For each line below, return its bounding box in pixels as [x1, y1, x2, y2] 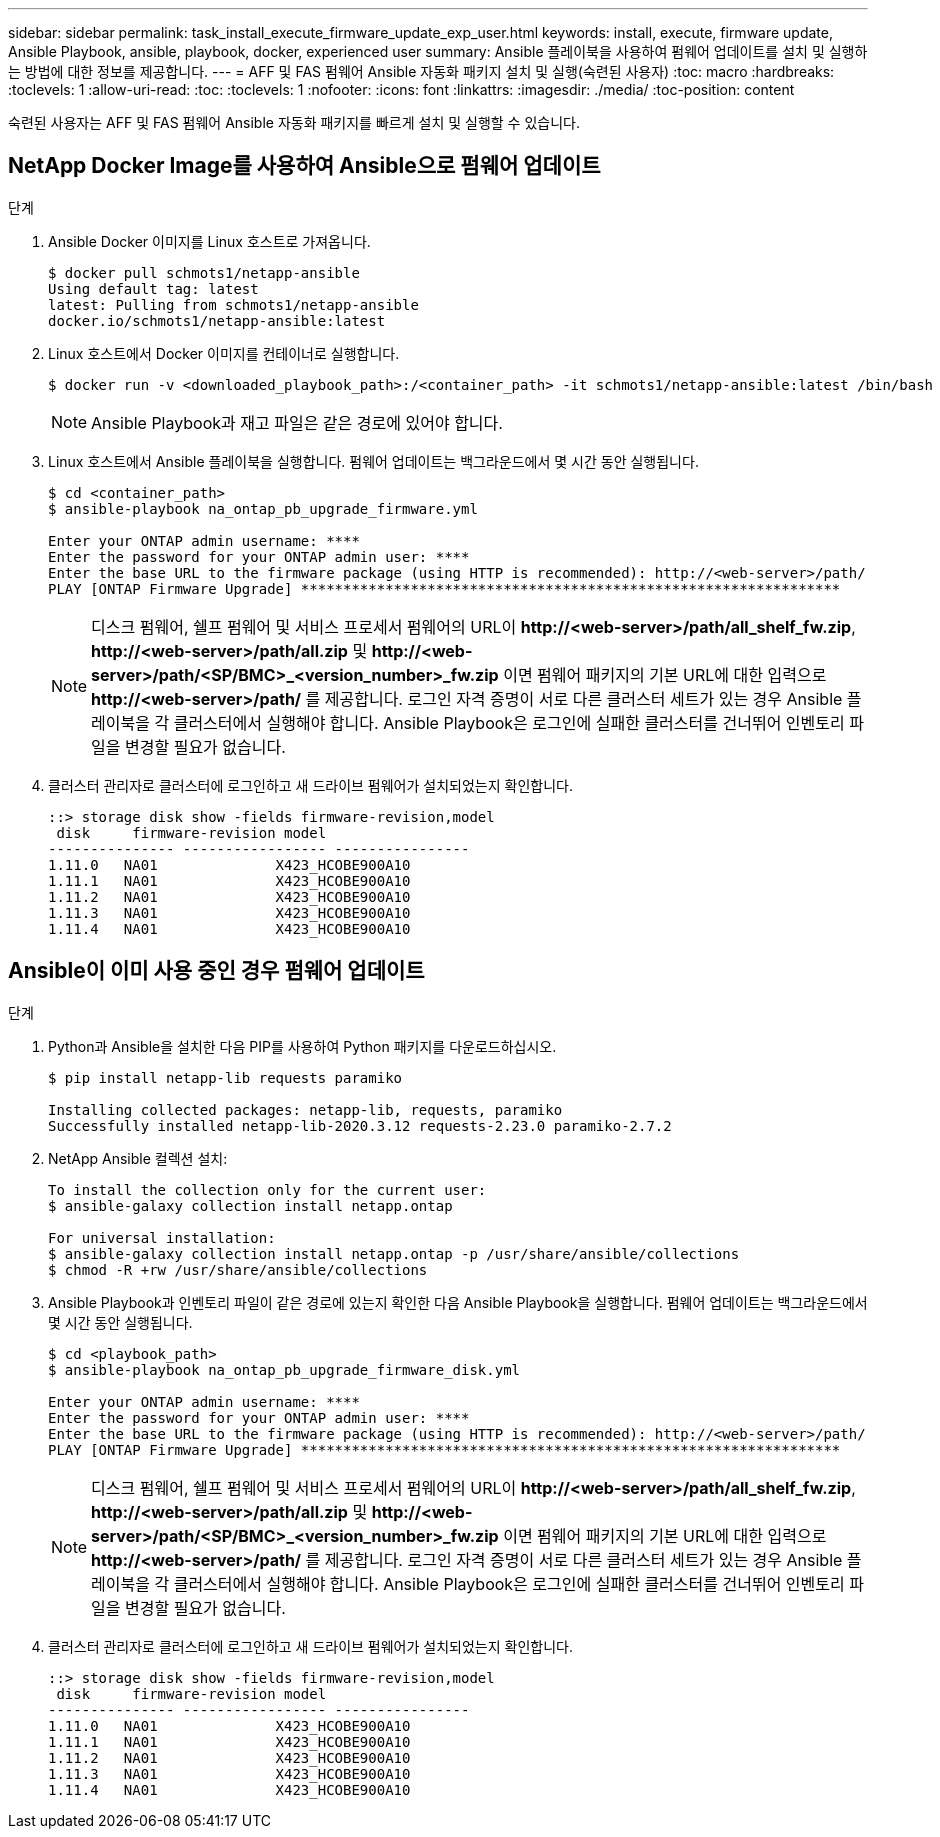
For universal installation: [48, 1229, 276, 1246]
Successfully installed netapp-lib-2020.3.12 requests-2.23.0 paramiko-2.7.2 [48, 1117, 672, 1134]
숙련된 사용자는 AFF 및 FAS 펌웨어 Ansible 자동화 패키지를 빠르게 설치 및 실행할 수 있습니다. [8, 114, 580, 131]
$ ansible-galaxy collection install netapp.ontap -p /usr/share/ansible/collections [48, 1245, 740, 1262]
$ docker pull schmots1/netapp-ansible [48, 264, 360, 281]
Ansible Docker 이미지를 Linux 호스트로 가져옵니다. [48, 232, 371, 250]
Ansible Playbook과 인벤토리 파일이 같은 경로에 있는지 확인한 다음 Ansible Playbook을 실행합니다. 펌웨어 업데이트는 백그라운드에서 [48, 1293, 868, 1311]
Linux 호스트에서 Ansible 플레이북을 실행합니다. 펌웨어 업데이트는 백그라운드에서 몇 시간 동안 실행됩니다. [48, 452, 699, 470]
